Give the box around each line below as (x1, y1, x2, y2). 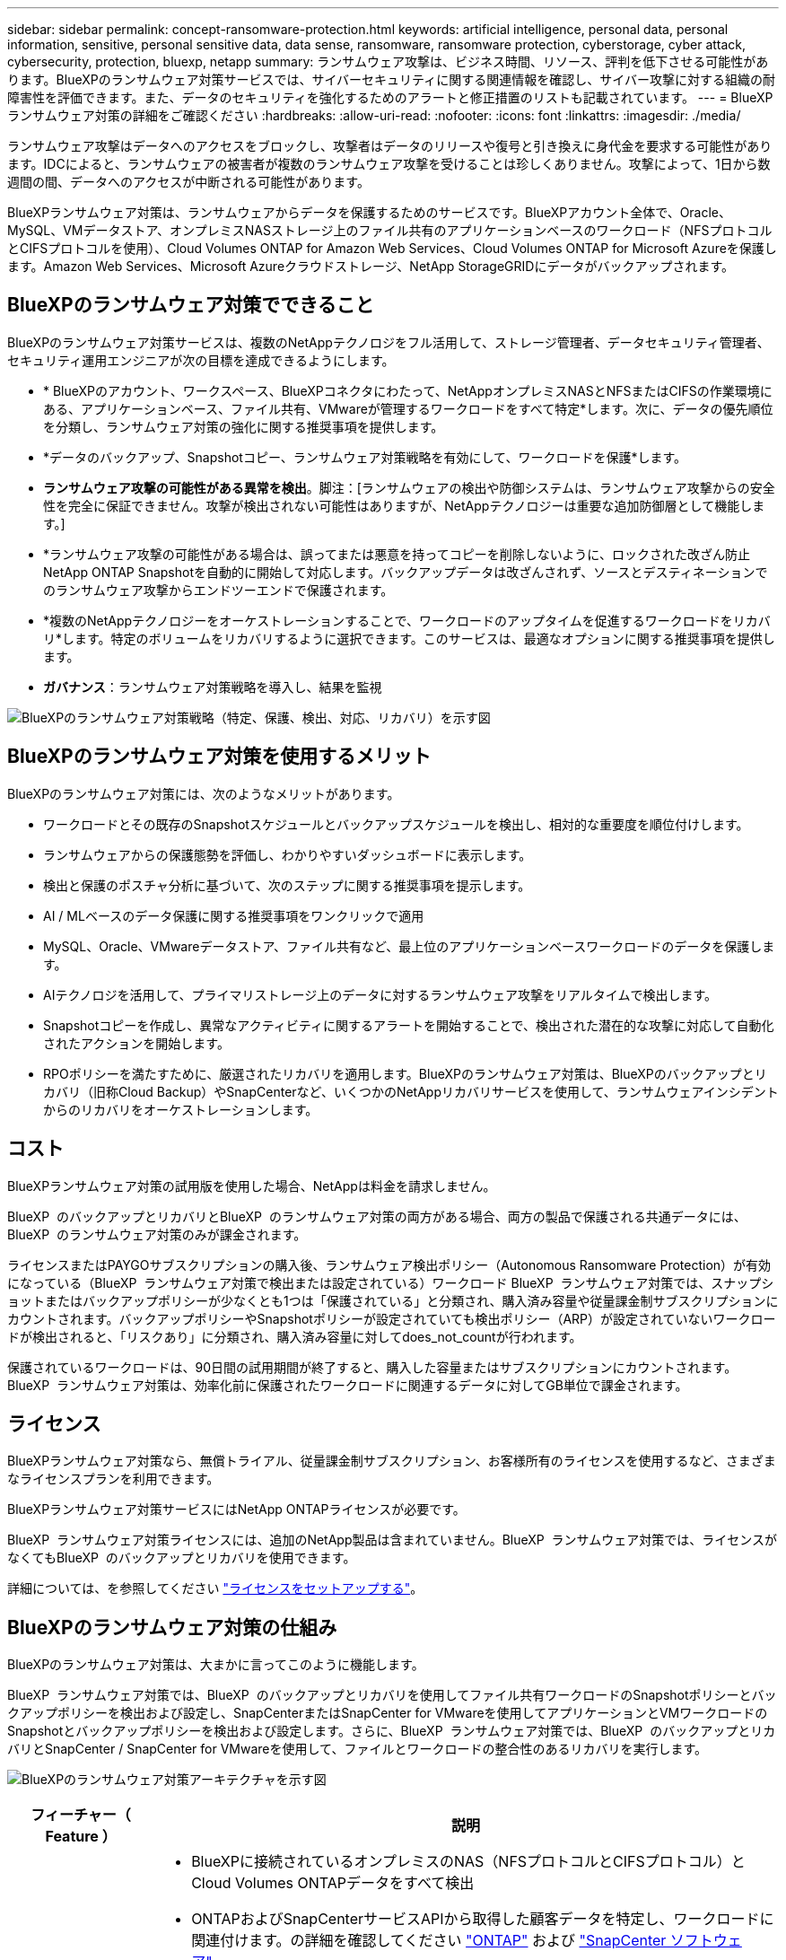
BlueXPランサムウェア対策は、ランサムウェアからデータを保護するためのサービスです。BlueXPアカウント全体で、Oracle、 (7, 205, 732, 220)
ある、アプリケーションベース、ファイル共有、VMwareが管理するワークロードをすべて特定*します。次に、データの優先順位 (43, 400, 773, 416)
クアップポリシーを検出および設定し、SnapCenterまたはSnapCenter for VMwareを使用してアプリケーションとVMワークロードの (7, 1705, 768, 1721)
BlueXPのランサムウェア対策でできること (7, 293, 374, 317)
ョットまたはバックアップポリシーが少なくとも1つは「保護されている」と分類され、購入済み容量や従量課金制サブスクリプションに (7, 1292, 779, 1308)
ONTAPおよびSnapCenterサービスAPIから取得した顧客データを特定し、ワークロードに (191, 1910, 774, 1929)
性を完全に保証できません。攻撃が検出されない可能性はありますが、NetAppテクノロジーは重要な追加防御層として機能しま (43, 497, 765, 513)
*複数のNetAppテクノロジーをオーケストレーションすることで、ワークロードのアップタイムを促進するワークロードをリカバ (43, 612, 771, 628)
